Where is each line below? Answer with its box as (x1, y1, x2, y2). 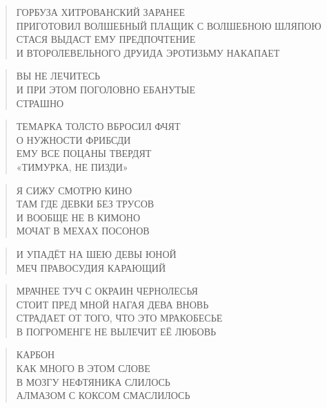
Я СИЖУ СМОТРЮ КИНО (16, 183, 132, 197)
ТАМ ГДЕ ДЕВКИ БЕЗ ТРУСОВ (16, 196, 155, 211)
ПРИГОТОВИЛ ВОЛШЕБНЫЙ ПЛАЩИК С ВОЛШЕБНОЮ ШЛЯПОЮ (16, 18, 321, 33)
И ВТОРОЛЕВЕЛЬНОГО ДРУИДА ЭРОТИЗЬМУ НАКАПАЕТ (16, 45, 280, 59)
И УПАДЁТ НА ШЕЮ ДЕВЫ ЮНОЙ (16, 246, 177, 261)
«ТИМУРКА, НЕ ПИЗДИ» (16, 159, 128, 174)
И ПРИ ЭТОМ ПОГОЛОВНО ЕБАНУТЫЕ (16, 82, 196, 96)
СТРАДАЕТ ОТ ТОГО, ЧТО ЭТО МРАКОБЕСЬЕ (16, 310, 223, 325)
